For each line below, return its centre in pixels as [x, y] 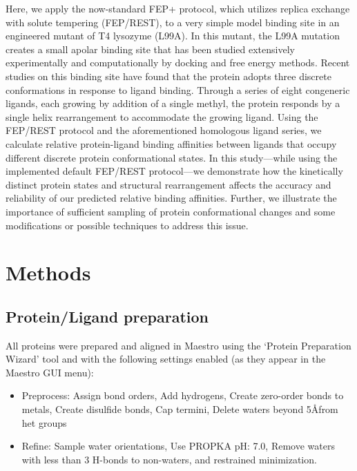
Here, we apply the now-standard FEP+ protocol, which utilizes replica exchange [178, 8]
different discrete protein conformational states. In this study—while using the [172, 157]
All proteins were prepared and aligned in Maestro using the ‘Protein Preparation [178, 345]
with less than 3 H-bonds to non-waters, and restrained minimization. [169, 459]
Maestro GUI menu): [50, 372]
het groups [44, 422]
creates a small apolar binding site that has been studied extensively [150, 49]
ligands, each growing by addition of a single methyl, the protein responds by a [173, 103]
